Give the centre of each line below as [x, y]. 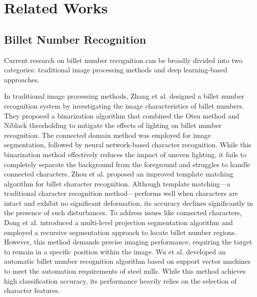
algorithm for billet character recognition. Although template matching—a [117, 183]
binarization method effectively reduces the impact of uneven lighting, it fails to [125, 154]
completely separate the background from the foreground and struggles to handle [127, 164]
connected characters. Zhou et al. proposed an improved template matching [119, 174]
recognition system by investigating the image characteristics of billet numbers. [124, 105]
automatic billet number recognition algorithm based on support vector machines [128, 261]
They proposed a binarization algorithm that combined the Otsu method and [122, 115]
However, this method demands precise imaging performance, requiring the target [128, 242]
